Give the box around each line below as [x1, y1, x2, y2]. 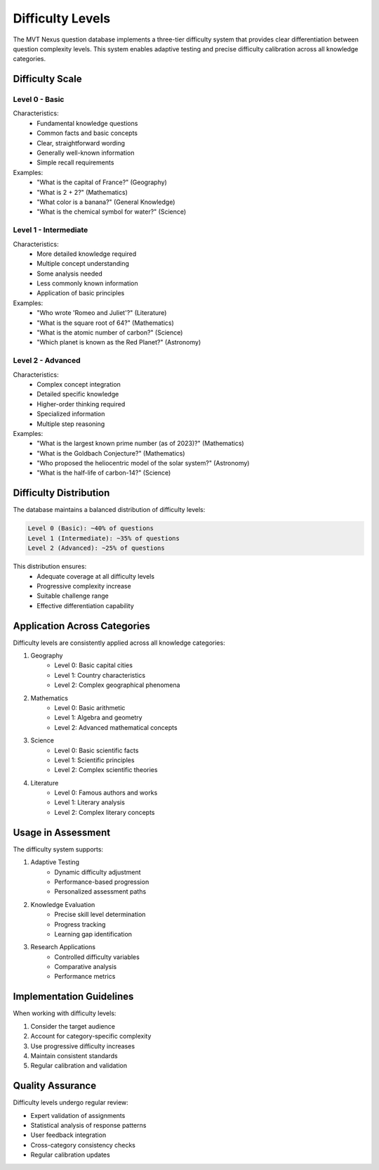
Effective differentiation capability [36, 601, 135, 610]
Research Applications [30, 943, 96, 951]
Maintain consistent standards [30, 1051, 119, 1060]
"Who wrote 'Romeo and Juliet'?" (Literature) [36, 309, 167, 317]
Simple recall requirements [36, 158, 114, 167]
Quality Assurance [13, 1080, 97, 1092]
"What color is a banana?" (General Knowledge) [36, 198, 175, 206]
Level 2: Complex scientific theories [54, 766, 158, 774]
